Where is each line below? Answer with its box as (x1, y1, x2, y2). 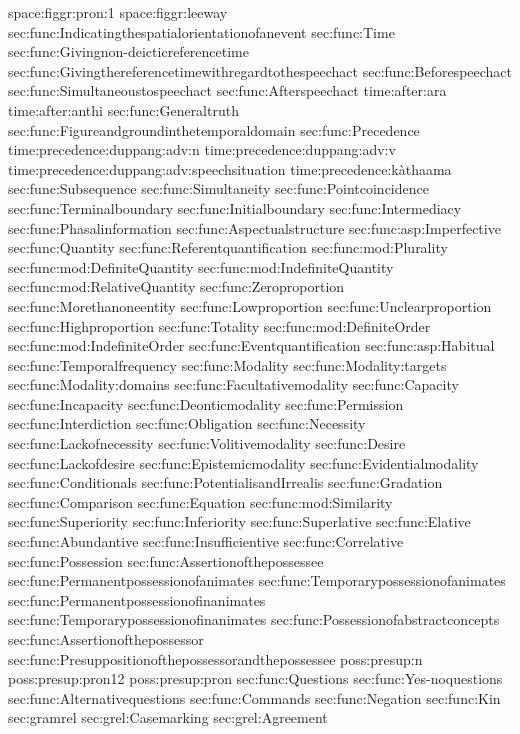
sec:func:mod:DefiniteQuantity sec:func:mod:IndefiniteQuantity (8, 256, 394, 277)
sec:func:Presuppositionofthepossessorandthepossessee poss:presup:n (8, 648, 423, 669)
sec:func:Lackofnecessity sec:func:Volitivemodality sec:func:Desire (8, 433, 406, 454)
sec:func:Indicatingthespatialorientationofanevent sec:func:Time (8, 21, 395, 42)
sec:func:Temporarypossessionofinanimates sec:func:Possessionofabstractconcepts (8, 609, 500, 630)
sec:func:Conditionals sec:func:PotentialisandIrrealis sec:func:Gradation (8, 472, 443, 493)
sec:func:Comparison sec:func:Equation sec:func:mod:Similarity (8, 491, 393, 512)
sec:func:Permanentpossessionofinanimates (8, 589, 266, 610)
